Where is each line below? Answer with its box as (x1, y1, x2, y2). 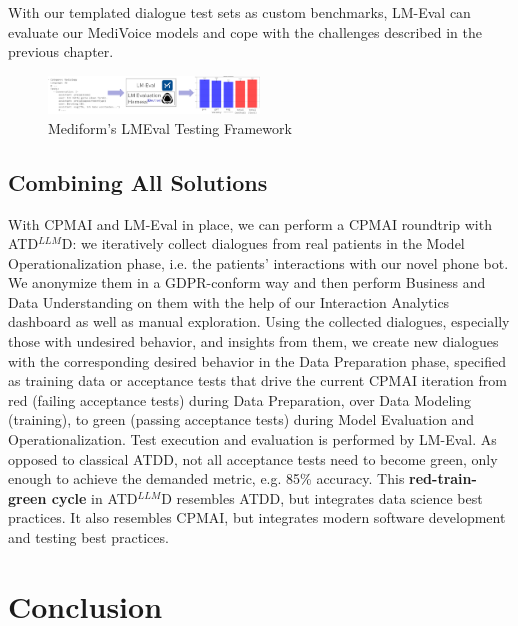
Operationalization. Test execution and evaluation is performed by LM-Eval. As (8, 429, 497, 450)
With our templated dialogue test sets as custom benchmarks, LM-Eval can (8, 2, 471, 22)
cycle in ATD (51, 487, 138, 508)
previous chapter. (8, 41, 114, 62)
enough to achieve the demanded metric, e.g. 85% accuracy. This (8, 468, 405, 489)
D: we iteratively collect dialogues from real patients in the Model (61, 233, 465, 254)
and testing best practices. (8, 527, 169, 547)
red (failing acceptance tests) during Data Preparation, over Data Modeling (8, 389, 471, 410)
